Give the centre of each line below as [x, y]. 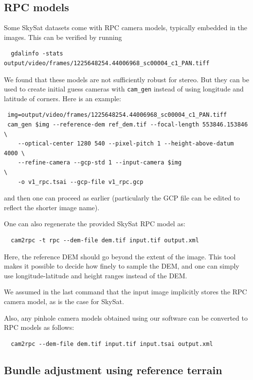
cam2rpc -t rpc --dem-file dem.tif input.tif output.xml [105, 240]
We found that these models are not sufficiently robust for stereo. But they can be [126, 79]
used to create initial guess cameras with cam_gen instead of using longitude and [124, 89]
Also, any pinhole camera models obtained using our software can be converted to [126, 317]
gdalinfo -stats [37, 54]
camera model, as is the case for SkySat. [64, 301]
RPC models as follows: [39, 327]
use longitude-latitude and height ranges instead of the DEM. [96, 275]
